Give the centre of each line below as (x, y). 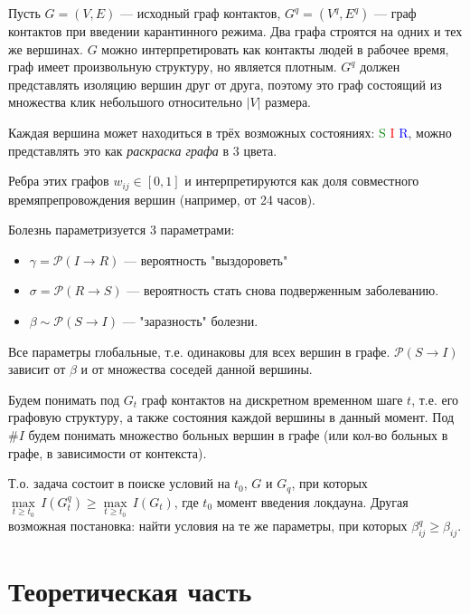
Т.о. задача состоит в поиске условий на (119, 483)
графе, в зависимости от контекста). (108, 452)
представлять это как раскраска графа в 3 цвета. (143, 150)
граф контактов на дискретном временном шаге (272, 399)
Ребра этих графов (59, 181)
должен (380, 67)
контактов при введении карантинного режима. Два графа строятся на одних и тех (235, 31)
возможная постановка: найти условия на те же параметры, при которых (208, 526)
